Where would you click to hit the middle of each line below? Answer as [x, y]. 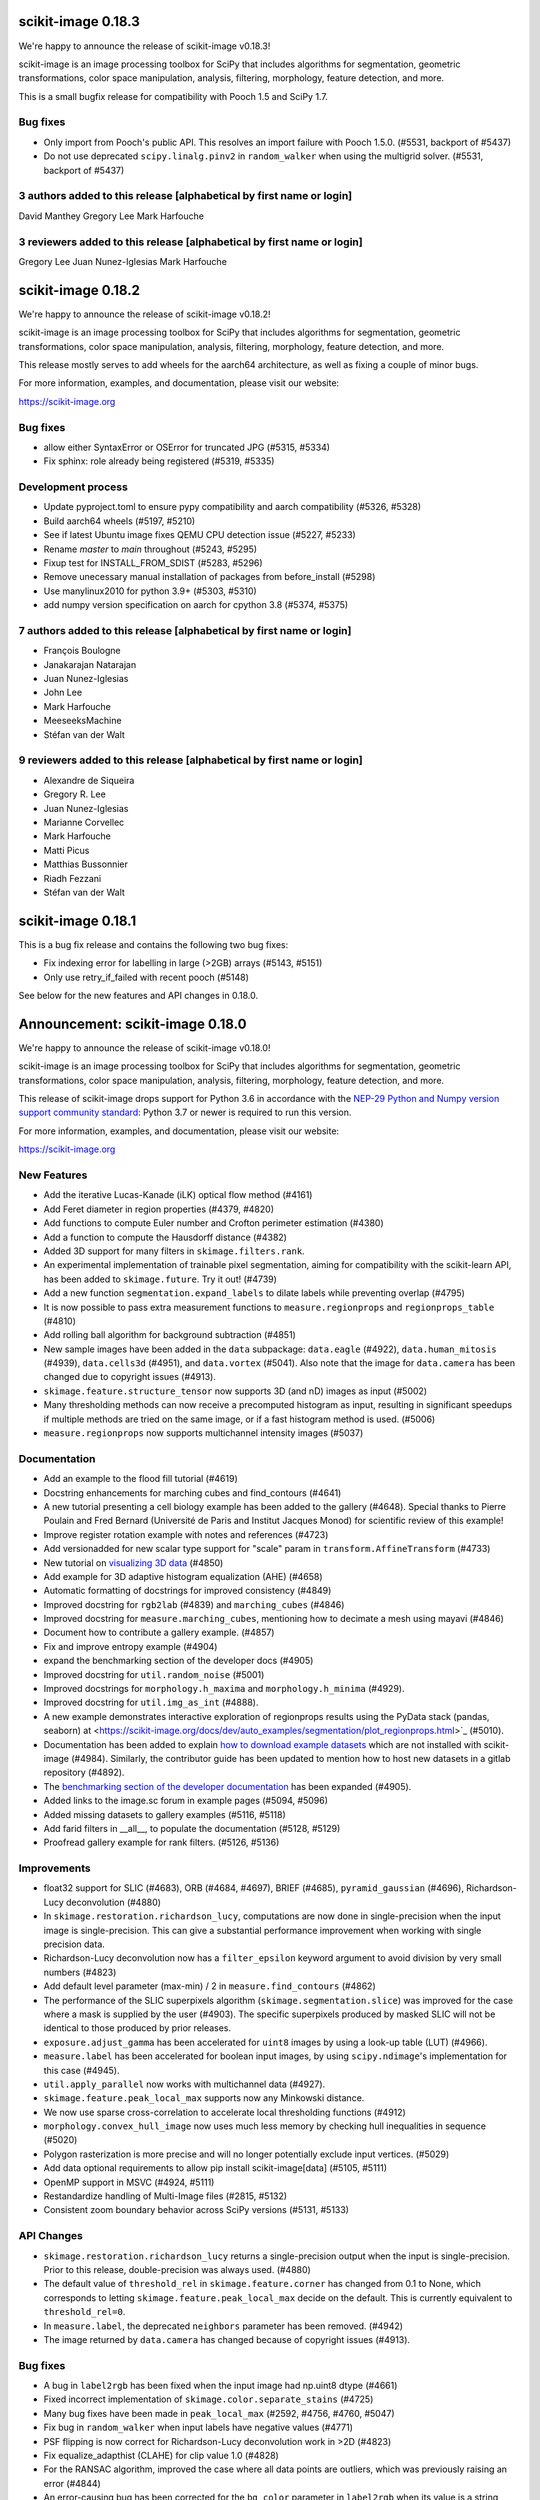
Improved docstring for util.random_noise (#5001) [154, 1674]
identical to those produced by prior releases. [137, 2028]
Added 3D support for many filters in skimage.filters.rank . [174, 1251]
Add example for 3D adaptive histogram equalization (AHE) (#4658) [183, 1576]
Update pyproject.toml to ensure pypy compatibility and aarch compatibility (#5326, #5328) [232, 507]
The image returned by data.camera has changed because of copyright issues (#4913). [226, 2339]
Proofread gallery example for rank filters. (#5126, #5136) [161, 1842]
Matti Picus [66, 850]
